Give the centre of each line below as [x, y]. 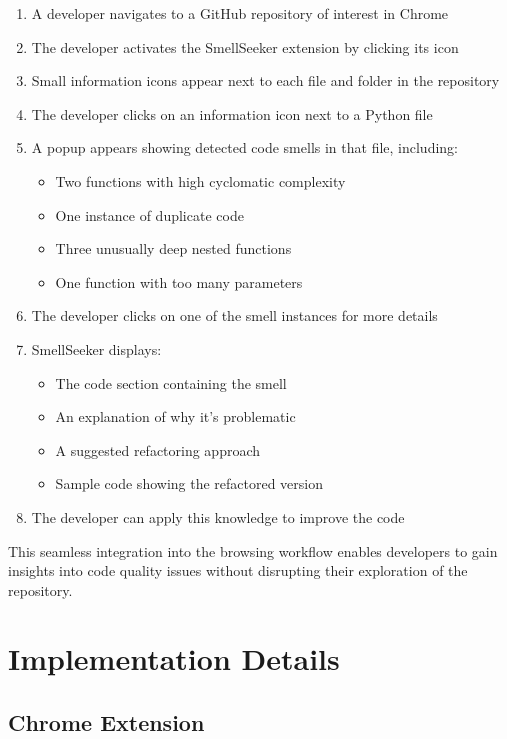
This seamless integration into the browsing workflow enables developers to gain [253, 550]
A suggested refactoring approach [158, 449]
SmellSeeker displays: [96, 348]
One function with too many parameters [179, 281]
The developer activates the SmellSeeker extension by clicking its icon [245, 46]
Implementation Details [174, 658]
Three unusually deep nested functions [173, 248]
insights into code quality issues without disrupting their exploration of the [238, 570]
